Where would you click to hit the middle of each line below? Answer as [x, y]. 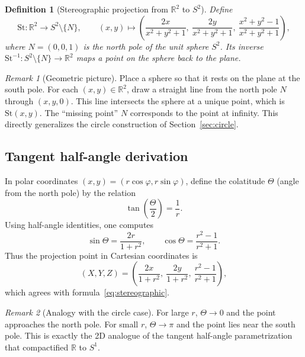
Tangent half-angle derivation [97, 156]
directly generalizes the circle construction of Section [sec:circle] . [122, 124]
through [19, 100]
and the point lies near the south [236, 324]
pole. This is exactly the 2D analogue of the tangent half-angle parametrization [149, 335]
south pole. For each [41, 89]
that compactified [37, 347]
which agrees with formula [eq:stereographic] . [87, 292]
